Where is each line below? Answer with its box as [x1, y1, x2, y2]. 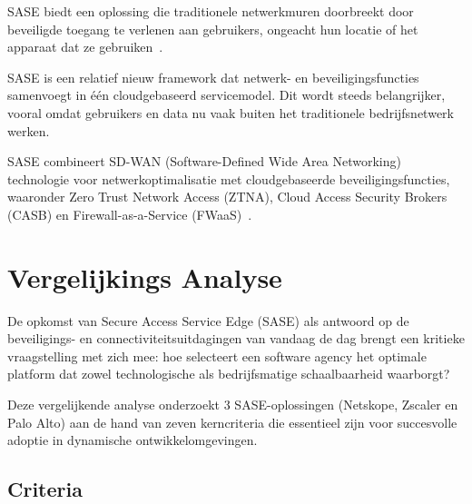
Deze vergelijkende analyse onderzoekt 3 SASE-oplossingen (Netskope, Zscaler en [7, 395, 458, 414]
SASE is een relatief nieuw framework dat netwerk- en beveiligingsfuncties [7, 67, 419, 86]
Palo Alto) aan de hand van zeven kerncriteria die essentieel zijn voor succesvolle [7, 412, 457, 431]
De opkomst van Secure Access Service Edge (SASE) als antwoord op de [7, 311, 409, 330]
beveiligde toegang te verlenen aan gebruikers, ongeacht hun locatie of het [7, 19, 418, 38]
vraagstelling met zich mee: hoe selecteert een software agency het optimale [7, 346, 427, 365]
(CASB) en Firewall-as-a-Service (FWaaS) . [7, 204, 252, 223]
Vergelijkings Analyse [7, 258, 282, 295]
